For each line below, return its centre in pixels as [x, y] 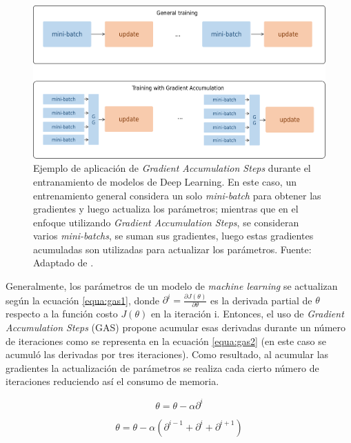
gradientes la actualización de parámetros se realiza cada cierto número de [162, 367]
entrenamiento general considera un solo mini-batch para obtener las [177, 195]
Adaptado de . [63, 263]
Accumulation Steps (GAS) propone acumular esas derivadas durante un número [176, 327]
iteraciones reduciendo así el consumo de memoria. [112, 381]
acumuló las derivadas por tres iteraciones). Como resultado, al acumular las [167, 354]
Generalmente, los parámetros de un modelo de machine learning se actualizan [172, 286]
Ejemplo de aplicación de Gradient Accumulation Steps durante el [172, 168]
